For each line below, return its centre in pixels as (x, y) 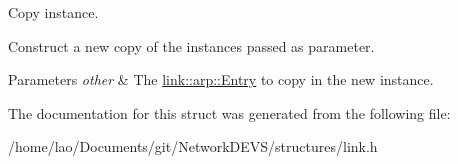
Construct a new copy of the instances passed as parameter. (191, 45)
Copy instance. (53, 12)
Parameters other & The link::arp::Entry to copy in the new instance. (221, 79)
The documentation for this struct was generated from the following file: (229, 112)
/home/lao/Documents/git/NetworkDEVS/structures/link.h (193, 146)
